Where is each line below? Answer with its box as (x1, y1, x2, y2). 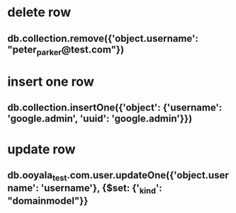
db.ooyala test (7, 169, 67, 183)
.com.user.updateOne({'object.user (67, 169, 229, 181)
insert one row (7, 74, 94, 89)
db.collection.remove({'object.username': (7, 33, 198, 45)
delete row (7, 4, 72, 21)
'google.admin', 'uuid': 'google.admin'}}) (7, 113, 193, 125)
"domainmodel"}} (7, 195, 89, 207)
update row (7, 141, 76, 157)
